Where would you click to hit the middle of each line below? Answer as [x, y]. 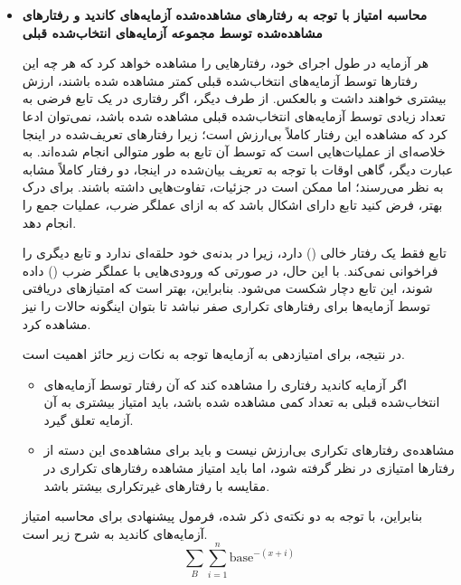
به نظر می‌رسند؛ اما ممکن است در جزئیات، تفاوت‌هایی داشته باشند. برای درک [233, 187]
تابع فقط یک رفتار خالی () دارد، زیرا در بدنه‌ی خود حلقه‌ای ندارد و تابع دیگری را [234, 253]
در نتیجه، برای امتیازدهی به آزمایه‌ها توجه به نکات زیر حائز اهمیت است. [213, 354]
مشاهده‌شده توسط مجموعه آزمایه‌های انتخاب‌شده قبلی [172, 32]
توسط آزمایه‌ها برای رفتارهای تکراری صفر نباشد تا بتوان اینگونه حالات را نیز [226, 305]
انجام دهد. [49, 222]
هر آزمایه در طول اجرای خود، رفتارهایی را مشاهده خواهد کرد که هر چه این [226, 63]
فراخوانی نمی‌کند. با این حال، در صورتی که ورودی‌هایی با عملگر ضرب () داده [230, 270]
